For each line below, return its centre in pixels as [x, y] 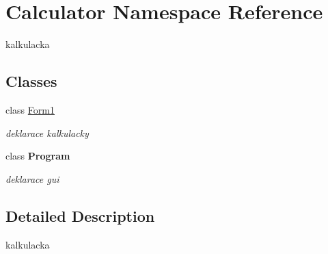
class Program [38, 156]
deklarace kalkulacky [47, 132]
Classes [31, 81]
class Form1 [30, 109]
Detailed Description [80, 215]
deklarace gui [32, 178]
